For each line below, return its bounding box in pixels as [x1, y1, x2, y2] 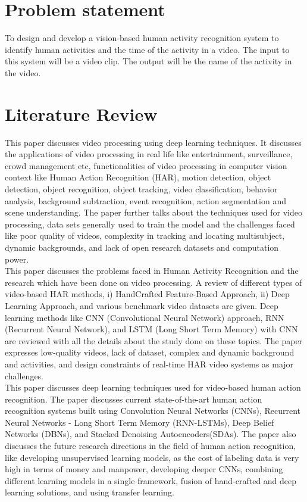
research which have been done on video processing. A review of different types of [5, 276, 302, 288]
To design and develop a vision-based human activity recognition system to [5, 32, 279, 44]
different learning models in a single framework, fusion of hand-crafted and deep [5, 474, 297, 487]
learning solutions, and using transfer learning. [5, 486, 174, 498]
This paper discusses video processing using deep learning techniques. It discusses [5, 136, 302, 148]
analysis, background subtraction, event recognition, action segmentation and [5, 194, 286, 207]
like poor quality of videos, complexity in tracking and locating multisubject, [5, 229, 285, 242]
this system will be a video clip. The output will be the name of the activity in [5, 55, 292, 67]
